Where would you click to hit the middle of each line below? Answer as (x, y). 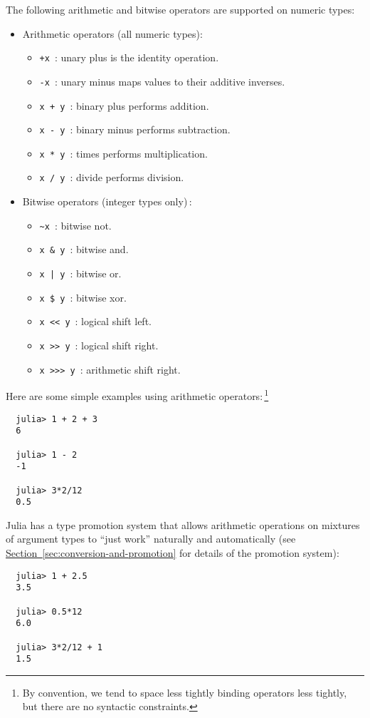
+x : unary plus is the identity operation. (129, 57)
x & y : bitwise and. (84, 249)
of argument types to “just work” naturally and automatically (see (151, 539)
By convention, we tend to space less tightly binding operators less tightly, (185, 692)
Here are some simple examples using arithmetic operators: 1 (137, 395)
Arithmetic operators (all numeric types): (112, 33)
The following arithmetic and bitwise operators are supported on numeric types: (180, 9)
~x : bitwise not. (75, 225)
